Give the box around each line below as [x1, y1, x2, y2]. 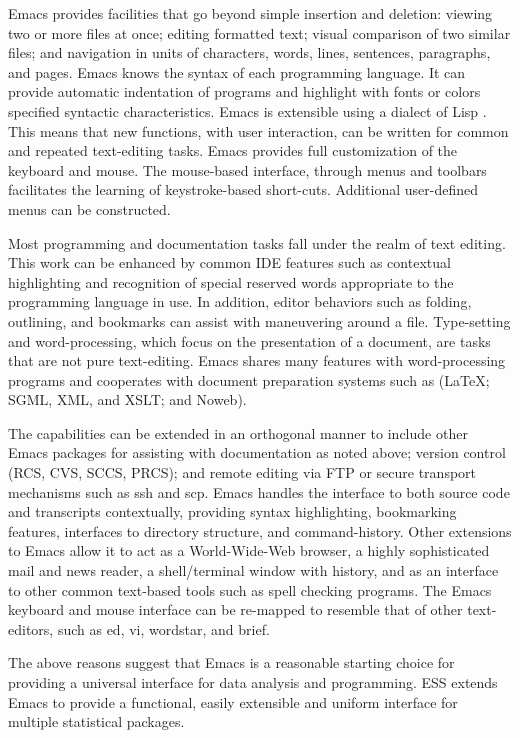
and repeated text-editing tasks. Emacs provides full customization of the [8, 140, 458, 161]
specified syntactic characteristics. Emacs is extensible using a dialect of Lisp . [8, 100, 487, 121]
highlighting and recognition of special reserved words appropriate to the [8, 271, 454, 292]
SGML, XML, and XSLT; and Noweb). [8, 389, 247, 410]
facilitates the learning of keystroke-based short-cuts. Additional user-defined [8, 179, 479, 200]
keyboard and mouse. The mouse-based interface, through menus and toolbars [8, 159, 487, 180]
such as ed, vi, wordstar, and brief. [57, 618, 270, 639]
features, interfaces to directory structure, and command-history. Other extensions [8, 520, 512, 541]
